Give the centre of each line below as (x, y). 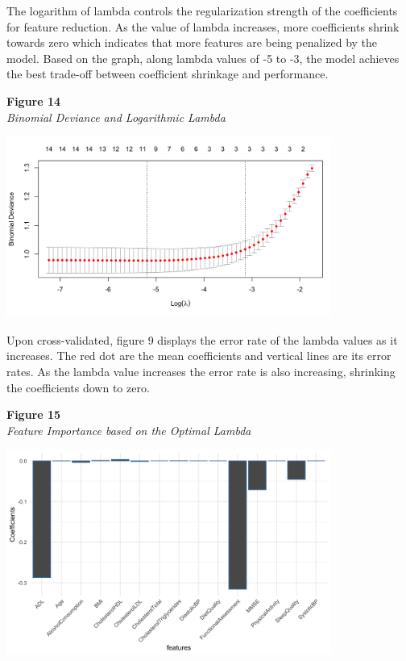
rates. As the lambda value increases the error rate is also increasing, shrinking (201, 371)
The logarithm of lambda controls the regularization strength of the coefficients (202, 10)
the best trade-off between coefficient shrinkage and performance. (168, 74)
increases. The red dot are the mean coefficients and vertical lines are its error (199, 356)
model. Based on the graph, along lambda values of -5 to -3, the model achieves (203, 58)
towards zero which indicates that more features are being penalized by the (192, 42)
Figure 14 (34, 100)
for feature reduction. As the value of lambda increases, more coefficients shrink (203, 26)
